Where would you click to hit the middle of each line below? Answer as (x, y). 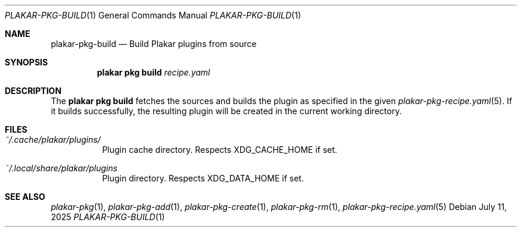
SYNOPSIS (27, 62)
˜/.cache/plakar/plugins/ (53, 139)
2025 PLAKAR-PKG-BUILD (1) (108, 217)
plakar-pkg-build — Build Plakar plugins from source (154, 44)
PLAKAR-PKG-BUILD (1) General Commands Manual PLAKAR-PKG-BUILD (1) (153, 15)
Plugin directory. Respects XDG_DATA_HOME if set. (203, 178)
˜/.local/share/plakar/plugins (61, 168)
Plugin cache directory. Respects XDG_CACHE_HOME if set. (220, 150)
